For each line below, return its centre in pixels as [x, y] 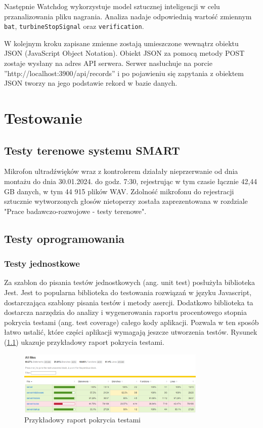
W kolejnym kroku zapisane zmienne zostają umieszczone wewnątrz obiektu [121, 43]
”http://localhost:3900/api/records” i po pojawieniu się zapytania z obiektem [124, 73]
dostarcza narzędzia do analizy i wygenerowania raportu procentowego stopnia [125, 312]
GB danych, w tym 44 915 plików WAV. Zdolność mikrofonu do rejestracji [119, 191]
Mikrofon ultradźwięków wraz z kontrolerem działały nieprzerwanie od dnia [121, 171]
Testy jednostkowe [42, 263]
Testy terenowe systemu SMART [92, 150]
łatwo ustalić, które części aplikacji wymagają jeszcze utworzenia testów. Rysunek [131, 332]
